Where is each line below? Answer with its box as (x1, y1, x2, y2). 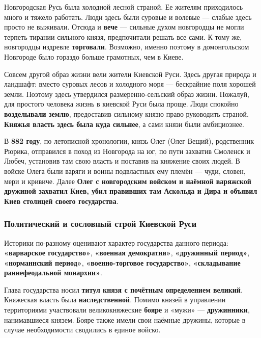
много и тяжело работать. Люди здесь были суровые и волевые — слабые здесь (4, 11, 252, 22)
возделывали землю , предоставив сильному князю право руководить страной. (4, 108, 249, 119)
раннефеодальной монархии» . (4, 267, 102, 278)
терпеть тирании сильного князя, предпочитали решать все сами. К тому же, (4, 31, 242, 42)
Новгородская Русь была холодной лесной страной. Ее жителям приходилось (4, 2, 243, 12)
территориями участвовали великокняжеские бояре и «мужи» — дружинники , (4, 304, 250, 315)
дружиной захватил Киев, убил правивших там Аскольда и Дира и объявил (4, 186, 257, 196)
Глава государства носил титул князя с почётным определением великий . (4, 284, 243, 295)
